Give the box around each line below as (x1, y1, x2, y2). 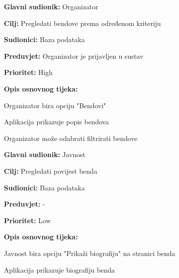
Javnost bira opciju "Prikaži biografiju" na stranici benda (4, 248, 175, 258)
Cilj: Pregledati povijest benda (4, 165, 97, 176)
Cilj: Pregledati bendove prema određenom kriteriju (4, 18, 161, 28)
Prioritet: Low (4, 215, 51, 225)
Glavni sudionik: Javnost (4, 149, 86, 160)
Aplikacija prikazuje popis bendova (4, 116, 109, 127)
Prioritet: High (4, 67, 53, 77)
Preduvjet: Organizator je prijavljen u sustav (4, 50, 144, 61)
